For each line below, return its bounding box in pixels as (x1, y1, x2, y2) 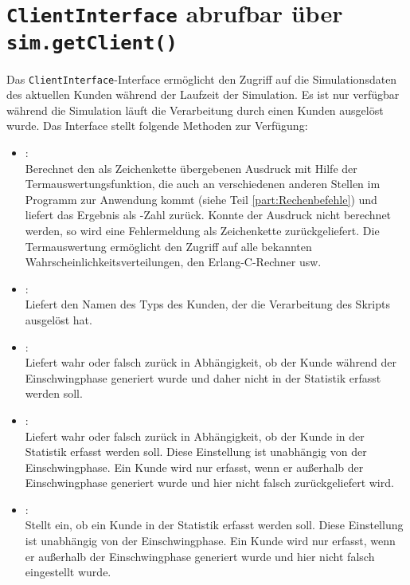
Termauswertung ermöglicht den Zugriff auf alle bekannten (25, 238, 312, 254)
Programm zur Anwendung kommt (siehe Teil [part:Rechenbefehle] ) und (25, 190, 377, 207)
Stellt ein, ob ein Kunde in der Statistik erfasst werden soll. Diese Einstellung (25, 516, 404, 533)
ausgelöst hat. (25, 311, 92, 328)
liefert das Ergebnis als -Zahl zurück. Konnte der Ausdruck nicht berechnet (25, 206, 392, 223)
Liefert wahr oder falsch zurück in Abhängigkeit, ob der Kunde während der (25, 354, 396, 371)
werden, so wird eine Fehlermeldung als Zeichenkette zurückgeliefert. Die (25, 222, 380, 238)
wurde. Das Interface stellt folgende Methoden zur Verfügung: (6, 117, 308, 134)
